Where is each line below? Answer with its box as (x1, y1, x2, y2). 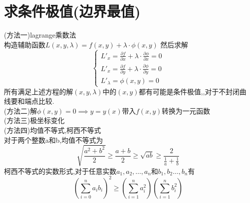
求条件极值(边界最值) (4, 1, 141, 21)
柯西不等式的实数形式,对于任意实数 (4, 165, 116, 176)
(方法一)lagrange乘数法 (4, 30, 76, 40)
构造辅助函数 (4, 39, 45, 49)
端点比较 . (24, 96, 54, 106)
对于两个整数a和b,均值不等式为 (4, 134, 103, 145)
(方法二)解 (4, 105, 37, 116)
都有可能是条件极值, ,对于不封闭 (139, 86, 240, 96)
